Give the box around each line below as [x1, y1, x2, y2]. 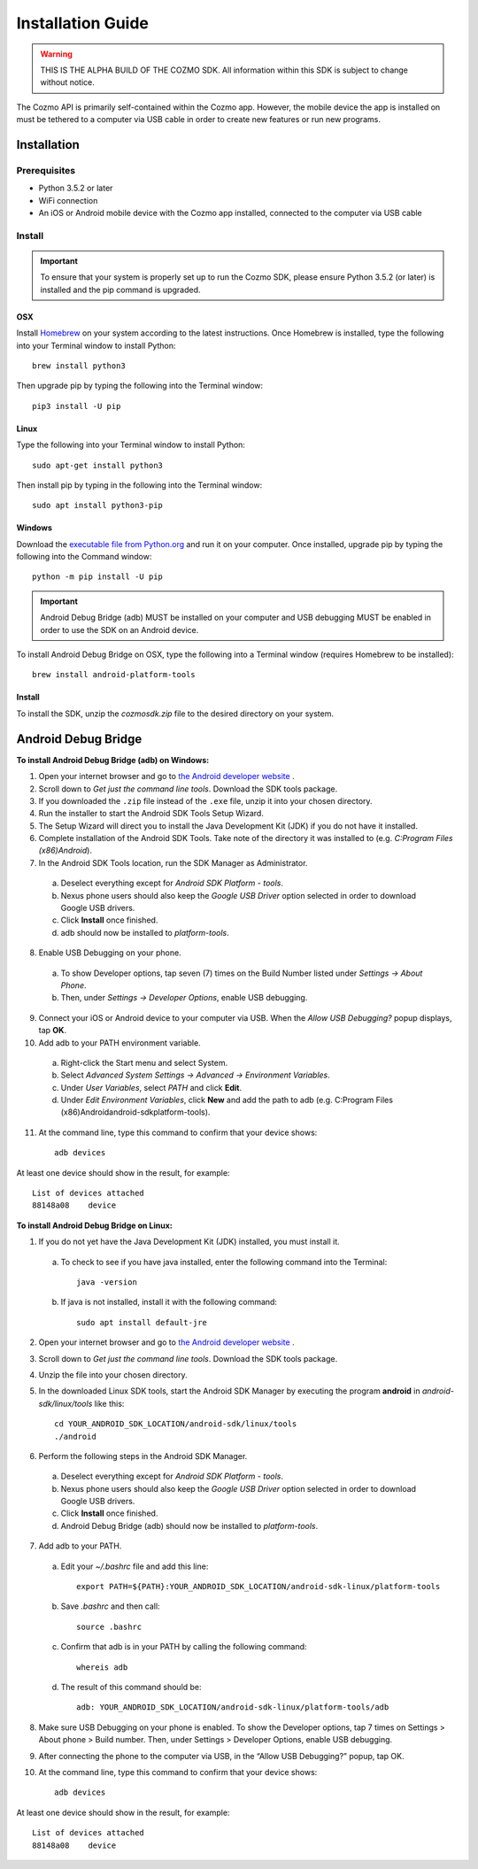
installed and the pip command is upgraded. [40, 284, 201, 295]
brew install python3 [32, 360, 126, 371]
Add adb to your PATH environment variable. [38, 1037, 201, 1048]
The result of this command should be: [60, 1681, 203, 1692]
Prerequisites [16, 164, 75, 176]
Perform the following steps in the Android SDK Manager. [38, 1450, 248, 1461]
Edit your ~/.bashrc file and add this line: [60, 1561, 209, 1572]
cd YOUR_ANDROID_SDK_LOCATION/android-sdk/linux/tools [54, 1419, 297, 1429]
